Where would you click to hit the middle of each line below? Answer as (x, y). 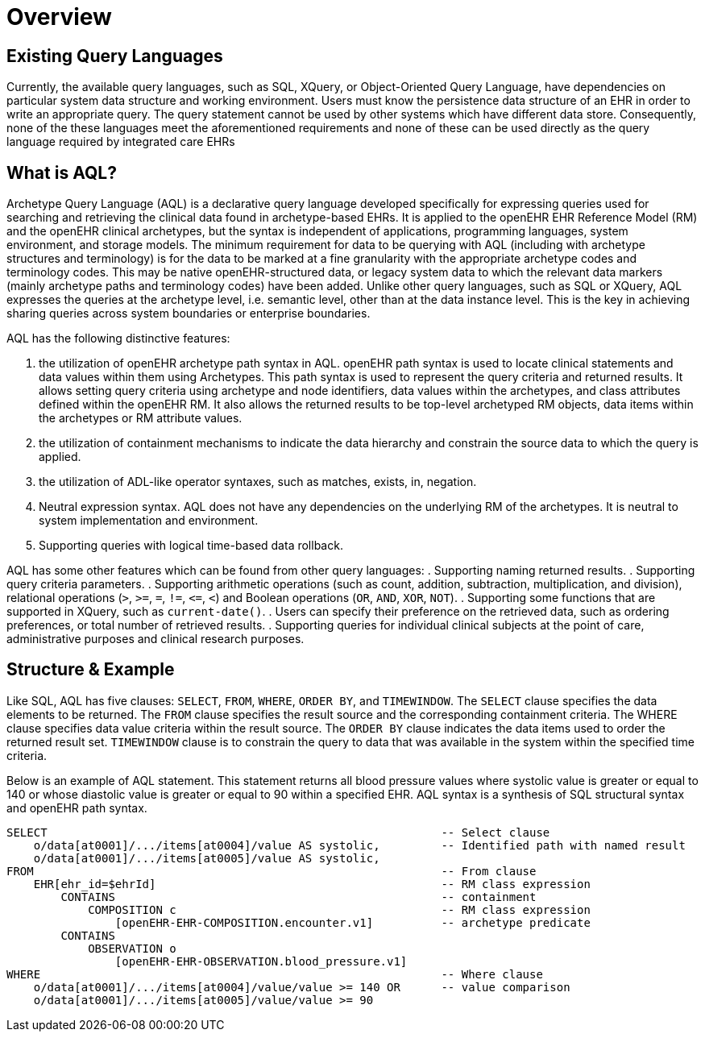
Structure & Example (91, 670)
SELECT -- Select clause (278, 832)
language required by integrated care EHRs (121, 142)
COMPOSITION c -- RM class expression (339, 909)
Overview (59, 17)
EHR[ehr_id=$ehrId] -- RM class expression (312, 884)
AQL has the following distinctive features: (118, 338)
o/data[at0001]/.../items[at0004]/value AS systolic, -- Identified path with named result (359, 845)
